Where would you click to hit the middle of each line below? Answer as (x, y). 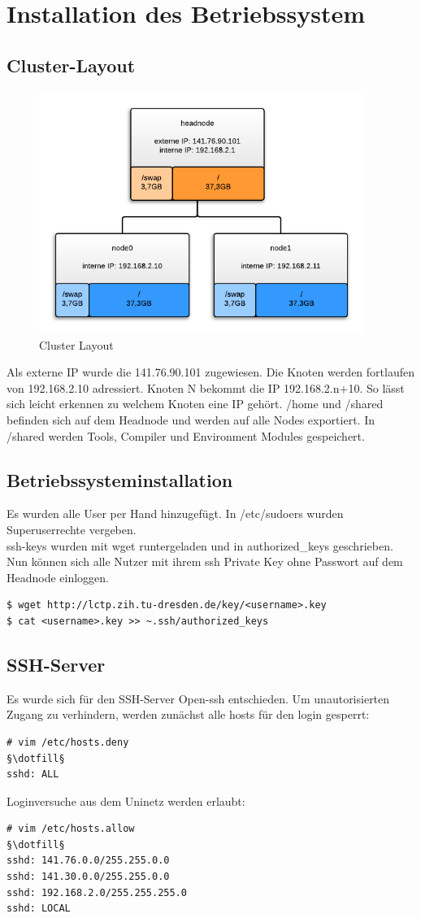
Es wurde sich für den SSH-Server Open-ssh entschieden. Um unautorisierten (198, 698)
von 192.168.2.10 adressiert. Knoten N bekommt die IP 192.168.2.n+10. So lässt (206, 387)
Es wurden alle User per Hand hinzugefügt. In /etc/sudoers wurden (175, 513)
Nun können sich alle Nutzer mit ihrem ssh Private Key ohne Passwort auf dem (205, 561)
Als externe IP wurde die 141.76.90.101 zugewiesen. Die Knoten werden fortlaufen (210, 372)
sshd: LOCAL (39, 909)
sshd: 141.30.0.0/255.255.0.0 (88, 877)
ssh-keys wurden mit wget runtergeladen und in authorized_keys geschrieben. (200, 545)
